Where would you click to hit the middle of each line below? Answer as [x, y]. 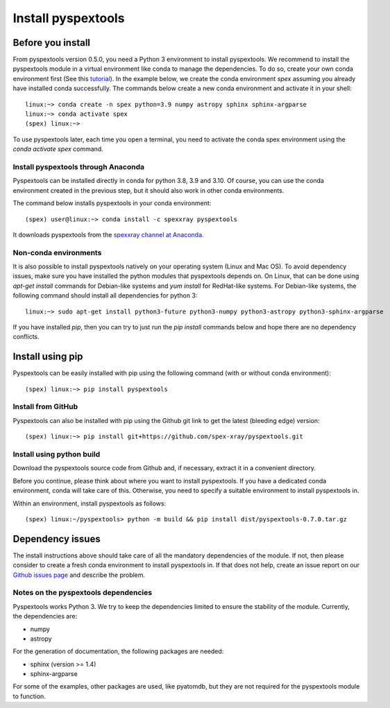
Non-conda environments [57, 252]
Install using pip [48, 357]
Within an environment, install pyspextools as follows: [90, 503]
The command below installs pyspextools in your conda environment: [112, 203]
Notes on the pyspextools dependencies [83, 593]
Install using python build [57, 454]
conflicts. [26, 337]
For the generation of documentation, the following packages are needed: [118, 651]
